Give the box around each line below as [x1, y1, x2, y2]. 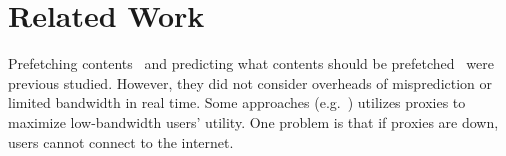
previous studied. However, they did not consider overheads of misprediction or [8, 72, 493, 93]
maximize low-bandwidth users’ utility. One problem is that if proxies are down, [8, 111, 499, 132]
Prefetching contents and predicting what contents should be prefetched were [8, 53, 494, 74]
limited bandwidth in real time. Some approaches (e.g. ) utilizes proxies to [8, 92, 466, 113]
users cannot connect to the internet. [8, 131, 234, 152]
